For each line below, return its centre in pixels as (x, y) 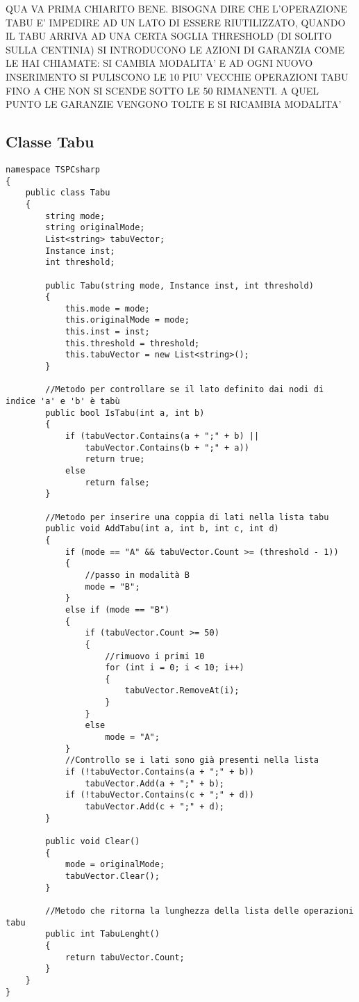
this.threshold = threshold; (132, 343)
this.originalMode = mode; (127, 320)
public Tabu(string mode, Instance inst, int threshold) (179, 285)
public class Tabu (68, 193)
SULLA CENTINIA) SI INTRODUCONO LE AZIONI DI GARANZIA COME (175, 49)
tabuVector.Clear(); (112, 876)
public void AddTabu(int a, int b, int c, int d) (162, 529)
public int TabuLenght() (102, 934)
